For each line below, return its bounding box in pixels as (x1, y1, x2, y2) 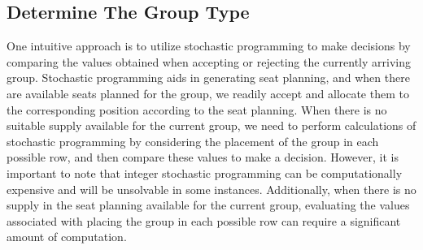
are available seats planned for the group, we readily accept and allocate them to (7, 84, 409, 101)
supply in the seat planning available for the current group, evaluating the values (7, 196, 410, 213)
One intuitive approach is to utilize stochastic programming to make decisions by (7, 37, 411, 54)
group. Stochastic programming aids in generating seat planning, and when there (7, 69, 410, 86)
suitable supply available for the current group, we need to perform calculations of (7, 117, 416, 134)
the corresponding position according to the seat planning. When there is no (7, 101, 387, 118)
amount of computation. (7, 228, 127, 245)
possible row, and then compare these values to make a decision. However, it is (7, 149, 399, 166)
